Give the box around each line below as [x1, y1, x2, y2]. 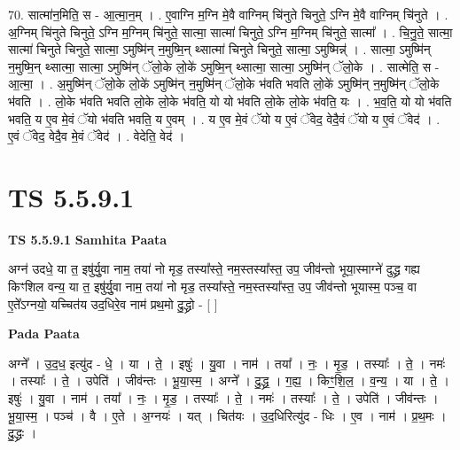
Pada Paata [8, 324, 80, 343]
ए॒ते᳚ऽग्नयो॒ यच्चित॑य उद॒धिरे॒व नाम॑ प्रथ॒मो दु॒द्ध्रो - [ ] [8, 294, 218, 313]
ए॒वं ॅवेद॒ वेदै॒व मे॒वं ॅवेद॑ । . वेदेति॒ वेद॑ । [8, 127, 185, 145]
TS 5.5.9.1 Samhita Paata [8, 229, 168, 248]
